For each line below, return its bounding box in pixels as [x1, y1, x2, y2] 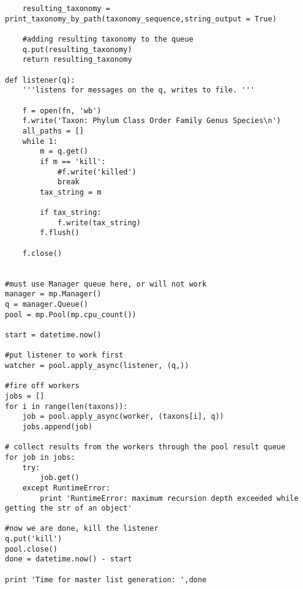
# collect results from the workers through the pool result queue [5, 443, 286, 452]
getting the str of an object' [5, 504, 132, 513]
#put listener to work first [5, 351, 124, 360]
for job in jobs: [5, 452, 75, 462]
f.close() [22, 249, 62, 258]
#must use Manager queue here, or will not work [5, 279, 207, 288]
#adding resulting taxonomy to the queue [22, 34, 193, 43]
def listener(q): [5, 75, 75, 84]
